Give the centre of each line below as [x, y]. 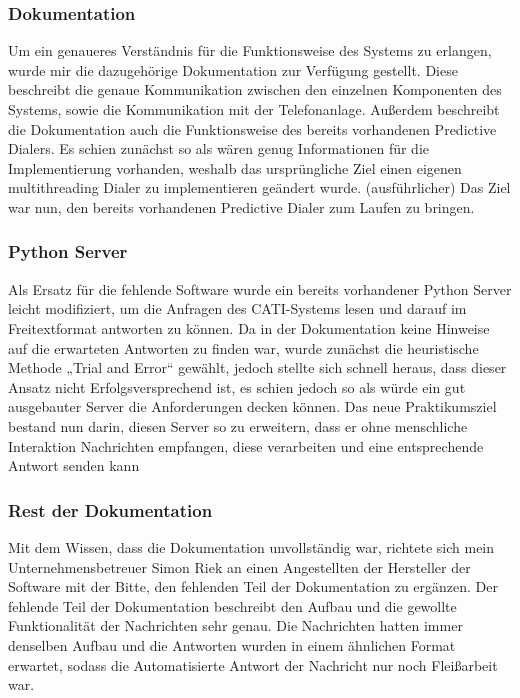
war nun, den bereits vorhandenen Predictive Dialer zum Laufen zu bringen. [241, 206]
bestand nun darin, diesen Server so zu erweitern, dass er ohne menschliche [238, 425]
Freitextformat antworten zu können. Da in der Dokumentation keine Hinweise [249, 327]
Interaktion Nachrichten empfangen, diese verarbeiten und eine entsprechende [246, 445]
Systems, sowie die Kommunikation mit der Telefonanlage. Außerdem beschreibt [254, 109]
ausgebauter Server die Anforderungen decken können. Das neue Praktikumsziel [252, 406]
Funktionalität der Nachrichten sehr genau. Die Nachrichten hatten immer [235, 625]
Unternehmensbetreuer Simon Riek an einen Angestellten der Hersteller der [239, 566]
